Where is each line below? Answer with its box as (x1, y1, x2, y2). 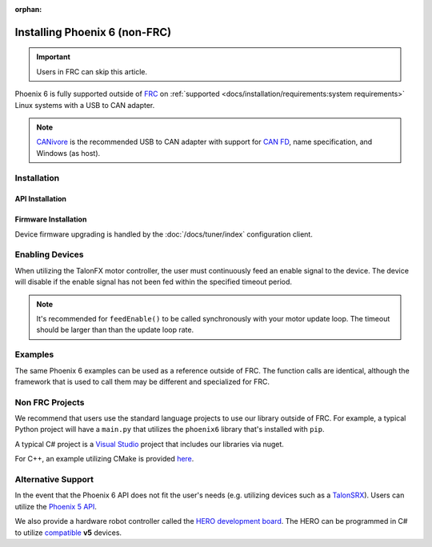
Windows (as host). (36, 148, 101, 158)
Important (36, 52, 71, 62)
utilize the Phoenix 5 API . (14, 501, 98, 511)
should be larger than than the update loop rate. (36, 325, 194, 335)
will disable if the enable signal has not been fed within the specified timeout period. (14, 277, 292, 287)
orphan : (14, 5, 42, 14)
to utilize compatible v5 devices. (14, 528, 122, 537)
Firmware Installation (14, 214, 87, 224)
